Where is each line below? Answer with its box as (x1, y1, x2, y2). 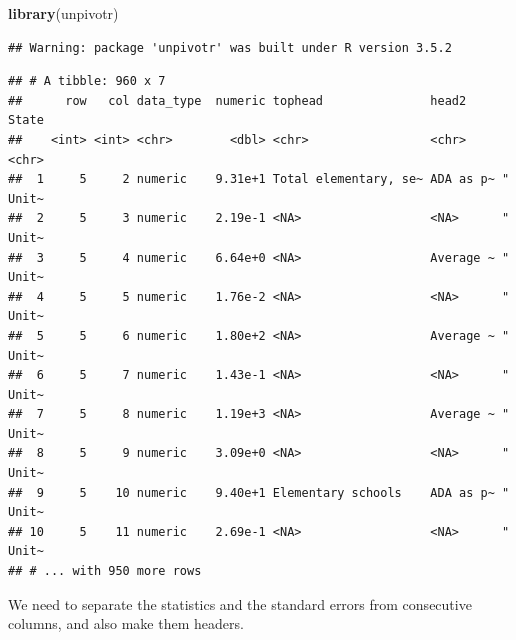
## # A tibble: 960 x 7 (8, 74, 166, 89)
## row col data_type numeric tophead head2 (8, 93, 467, 108)
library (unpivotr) (8, 3, 119, 23)
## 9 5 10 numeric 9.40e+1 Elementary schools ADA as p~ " (8, 485, 510, 500)
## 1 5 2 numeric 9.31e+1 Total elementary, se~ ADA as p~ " (8, 172, 510, 187)
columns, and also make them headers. (8, 613, 244, 634)
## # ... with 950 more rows (8, 564, 202, 579)
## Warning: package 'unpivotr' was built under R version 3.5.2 (8, 40, 452, 55)
